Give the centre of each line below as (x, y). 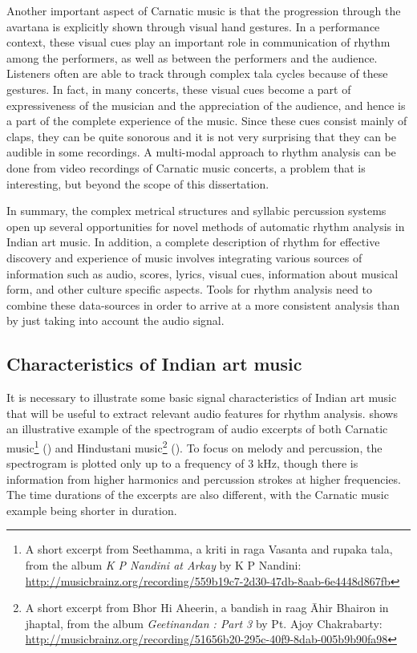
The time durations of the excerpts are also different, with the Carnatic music (198, 495)
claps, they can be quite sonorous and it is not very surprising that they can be (201, 136)
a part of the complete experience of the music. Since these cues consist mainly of (207, 121)
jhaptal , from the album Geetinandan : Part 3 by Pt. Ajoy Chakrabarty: (204, 623)
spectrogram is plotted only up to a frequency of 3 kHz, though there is (182, 463)
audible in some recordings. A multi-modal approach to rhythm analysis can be (201, 152)
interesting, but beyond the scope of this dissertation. (138, 183)
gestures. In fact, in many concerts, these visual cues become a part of (179, 89)
